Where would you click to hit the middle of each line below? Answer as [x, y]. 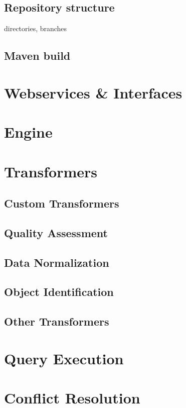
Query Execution [64, 358]
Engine [28, 132]
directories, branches [36, 28]
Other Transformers [57, 321]
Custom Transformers [62, 203]
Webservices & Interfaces [93, 92]
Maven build [37, 56]
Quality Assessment [56, 232]
